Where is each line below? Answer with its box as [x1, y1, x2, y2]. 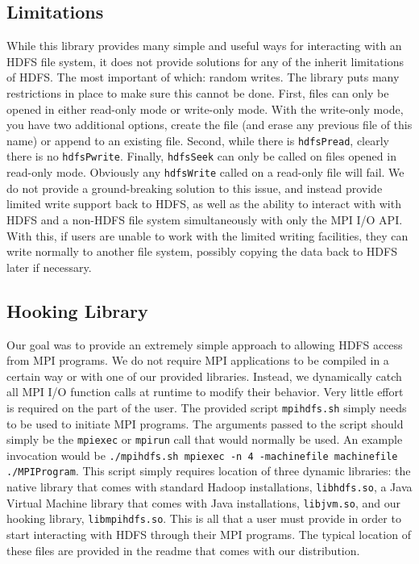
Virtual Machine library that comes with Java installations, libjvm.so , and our [6, 494, 400, 511]
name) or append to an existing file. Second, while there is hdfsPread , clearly [6, 132, 389, 148]
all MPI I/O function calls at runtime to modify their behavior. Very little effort [6, 383, 404, 400]
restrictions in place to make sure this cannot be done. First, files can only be [6, 84, 389, 101]
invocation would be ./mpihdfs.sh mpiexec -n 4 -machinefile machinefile [6, 446, 398, 463]
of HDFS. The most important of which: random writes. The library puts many [6, 69, 400, 86]
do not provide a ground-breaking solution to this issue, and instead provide [6, 179, 383, 196]
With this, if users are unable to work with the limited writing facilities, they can [6, 227, 409, 244]
